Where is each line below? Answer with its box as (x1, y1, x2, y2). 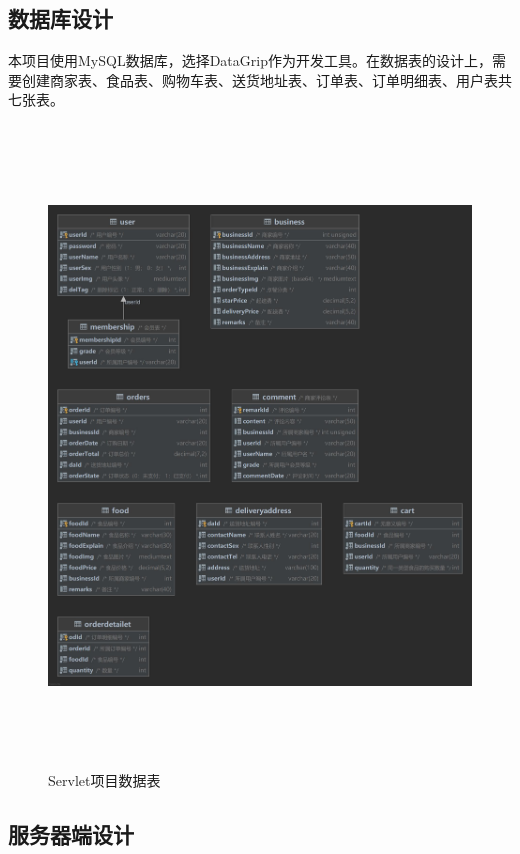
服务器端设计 (8, 819, 134, 850)
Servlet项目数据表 (48, 770, 161, 791)
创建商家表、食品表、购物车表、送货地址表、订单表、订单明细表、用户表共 (21, 69, 512, 90)
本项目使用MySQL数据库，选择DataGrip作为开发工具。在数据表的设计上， (8, 50, 492, 71)
